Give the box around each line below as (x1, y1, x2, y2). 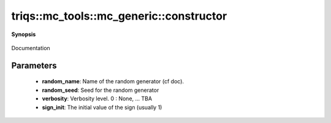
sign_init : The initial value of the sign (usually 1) (42, 103, 162, 111)
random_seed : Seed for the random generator (42, 86, 159, 94)
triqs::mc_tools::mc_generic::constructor (11, 9, 227, 23)
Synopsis (11, 31, 36, 38)
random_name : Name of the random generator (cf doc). (42, 78, 184, 85)
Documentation (11, 44, 50, 51)
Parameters (11, 60, 57, 70)
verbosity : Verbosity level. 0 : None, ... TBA (42, 95, 153, 102)
